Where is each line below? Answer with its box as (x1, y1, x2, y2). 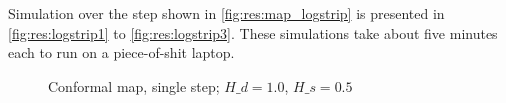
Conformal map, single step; (48, 75, 220, 96)
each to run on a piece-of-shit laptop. (8, 42, 235, 63)
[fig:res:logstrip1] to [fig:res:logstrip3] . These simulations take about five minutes (8, 22, 498, 43)
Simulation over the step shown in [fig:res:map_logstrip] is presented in (8, 3, 445, 23)
